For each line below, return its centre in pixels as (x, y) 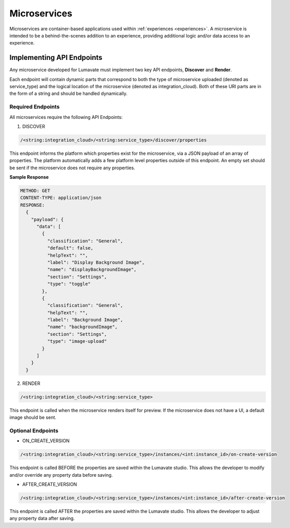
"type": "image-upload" (77, 341)
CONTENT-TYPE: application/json (61, 198)
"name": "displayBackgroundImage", (92, 270)
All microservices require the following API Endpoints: (66, 117)
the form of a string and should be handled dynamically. (68, 94)
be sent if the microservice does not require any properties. (72, 168)
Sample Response (29, 177)
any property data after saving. (42, 518)
